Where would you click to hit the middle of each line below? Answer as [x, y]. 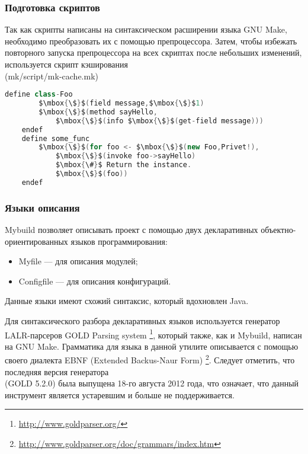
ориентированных [36, 241]
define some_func [56, 138]
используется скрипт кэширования [66, 64]
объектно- [278, 230]
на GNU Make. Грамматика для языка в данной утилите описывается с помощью [152, 346]
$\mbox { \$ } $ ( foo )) [92, 174]
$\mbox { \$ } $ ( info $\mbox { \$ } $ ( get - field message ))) [159, 121]
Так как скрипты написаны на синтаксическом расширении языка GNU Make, [146, 29]
